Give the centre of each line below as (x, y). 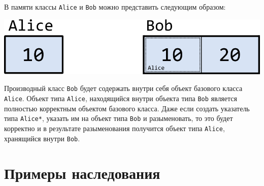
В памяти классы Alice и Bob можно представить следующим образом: (115, 7)
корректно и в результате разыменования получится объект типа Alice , (114, 128)
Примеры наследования (82, 173)
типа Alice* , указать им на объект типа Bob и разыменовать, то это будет (119, 118)
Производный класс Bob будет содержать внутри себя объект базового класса (123, 88)
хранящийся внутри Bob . (42, 138)
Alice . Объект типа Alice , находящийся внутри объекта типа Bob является (121, 98)
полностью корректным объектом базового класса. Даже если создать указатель (127, 108)
